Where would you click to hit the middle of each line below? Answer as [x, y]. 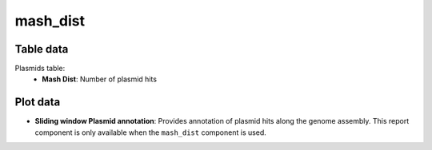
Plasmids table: [40, 69]
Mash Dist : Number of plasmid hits [100, 79]
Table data [42, 49]
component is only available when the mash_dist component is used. [151, 132]
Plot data [38, 103]
